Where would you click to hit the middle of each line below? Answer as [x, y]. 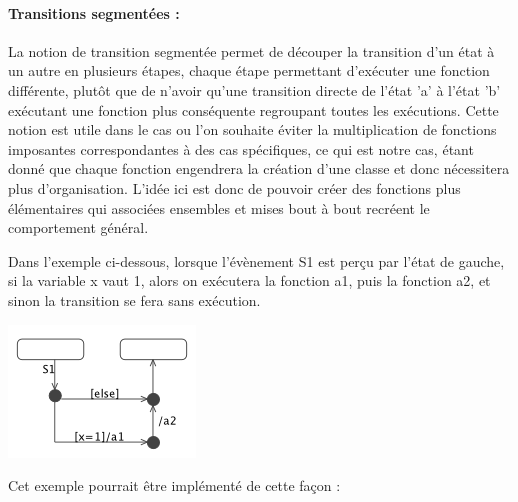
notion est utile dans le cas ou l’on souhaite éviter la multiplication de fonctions [252, 129]
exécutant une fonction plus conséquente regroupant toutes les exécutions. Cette [253, 109]
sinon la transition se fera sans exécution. [134, 299]
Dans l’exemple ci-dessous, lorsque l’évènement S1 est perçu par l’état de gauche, [256, 260]
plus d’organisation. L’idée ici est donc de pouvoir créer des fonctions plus [234, 187]
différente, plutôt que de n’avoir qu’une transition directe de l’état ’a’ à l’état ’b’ [254, 89]
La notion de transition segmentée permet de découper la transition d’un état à [251, 50]
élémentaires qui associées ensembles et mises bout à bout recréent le [219, 207]
